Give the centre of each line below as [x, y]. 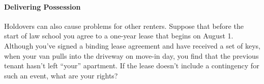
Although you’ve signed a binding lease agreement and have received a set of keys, [132, 45]
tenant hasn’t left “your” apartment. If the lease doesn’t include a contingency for [132, 66]
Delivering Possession [42, 6]
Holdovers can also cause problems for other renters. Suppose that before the [124, 26]
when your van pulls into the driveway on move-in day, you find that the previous [131, 55]
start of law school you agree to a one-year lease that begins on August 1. [119, 36]
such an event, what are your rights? [61, 75]
